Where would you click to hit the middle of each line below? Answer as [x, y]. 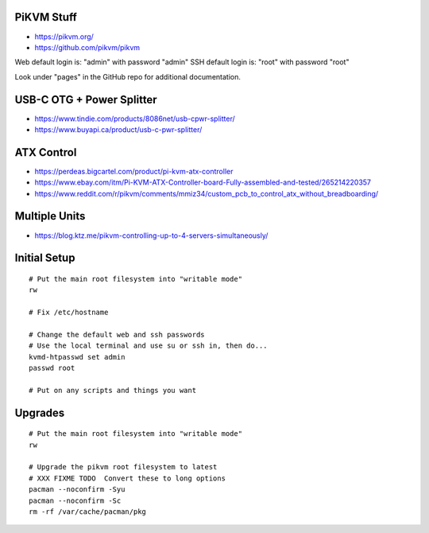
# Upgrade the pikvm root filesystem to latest [123, 467]
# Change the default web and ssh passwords [117, 335]
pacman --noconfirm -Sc [75, 500]
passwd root [52, 368]
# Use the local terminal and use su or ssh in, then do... [148, 346]
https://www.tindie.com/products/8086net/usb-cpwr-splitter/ [135, 119]
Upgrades [40, 412]
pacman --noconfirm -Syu [77, 490]
